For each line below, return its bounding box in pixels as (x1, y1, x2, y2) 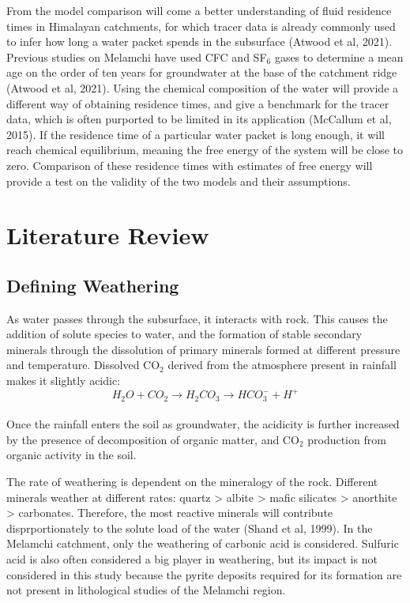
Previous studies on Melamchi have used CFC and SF (6, 48, 267, 65)
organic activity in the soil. (6, 447, 137, 463)
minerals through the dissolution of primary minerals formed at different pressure (6, 341, 401, 357)
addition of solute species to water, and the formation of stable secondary (6, 326, 363, 342)
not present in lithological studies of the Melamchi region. (6, 582, 286, 598)
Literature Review (6, 219, 209, 251)
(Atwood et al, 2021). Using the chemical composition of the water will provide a (6, 79, 399, 96)
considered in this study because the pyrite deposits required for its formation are (6, 566, 402, 582)
